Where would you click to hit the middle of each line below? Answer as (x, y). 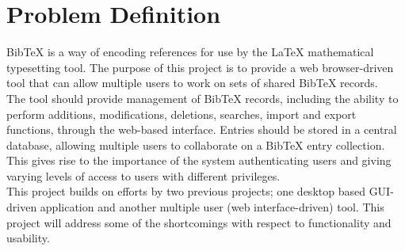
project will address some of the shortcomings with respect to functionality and (199, 222)
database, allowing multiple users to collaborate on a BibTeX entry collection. (196, 145)
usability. (28, 238)
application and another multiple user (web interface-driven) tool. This (212, 207)
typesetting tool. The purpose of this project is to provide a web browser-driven (200, 67)
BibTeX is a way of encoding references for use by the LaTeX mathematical (190, 52)
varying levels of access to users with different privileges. (143, 175)
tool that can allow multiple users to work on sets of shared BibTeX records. (192, 83)
